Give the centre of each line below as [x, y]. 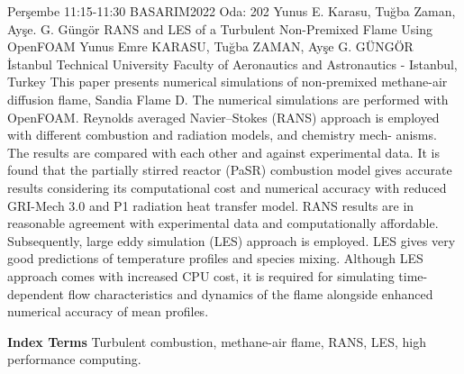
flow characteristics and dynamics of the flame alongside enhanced [250, 293]
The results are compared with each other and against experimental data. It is [223, 152]
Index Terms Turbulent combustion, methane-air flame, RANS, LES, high [217, 341]
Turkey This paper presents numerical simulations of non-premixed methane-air [227, 82]
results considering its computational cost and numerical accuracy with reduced [227, 187]
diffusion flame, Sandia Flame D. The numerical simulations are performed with [228, 99]
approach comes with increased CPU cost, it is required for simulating [201, 275]
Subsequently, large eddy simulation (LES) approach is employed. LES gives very [232, 240]
